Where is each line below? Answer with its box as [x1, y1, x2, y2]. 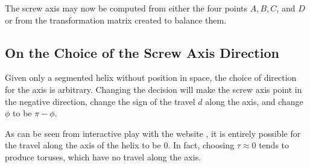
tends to [259, 139, 289, 151]
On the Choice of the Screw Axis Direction [5, 43, 279, 61]
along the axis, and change [205, 95, 303, 107]
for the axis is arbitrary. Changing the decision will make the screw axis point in [5, 83, 302, 95]
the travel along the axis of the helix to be [5, 139, 161, 151]
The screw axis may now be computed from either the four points [5, 2, 248, 14]
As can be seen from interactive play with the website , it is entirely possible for [5, 127, 301, 139]
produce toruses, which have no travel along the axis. [5, 150, 201, 163]
